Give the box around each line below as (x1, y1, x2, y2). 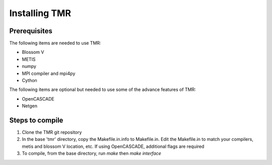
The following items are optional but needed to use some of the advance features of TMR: (9, 87, 196, 93)
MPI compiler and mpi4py (22, 70, 76, 76)
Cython (22, 77, 37, 84)
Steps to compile (9, 116, 63, 124)
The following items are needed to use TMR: (9, 40, 101, 46)
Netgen (22, 103, 38, 109)
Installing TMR (9, 8, 72, 19)
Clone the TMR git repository (22, 129, 82, 135)
